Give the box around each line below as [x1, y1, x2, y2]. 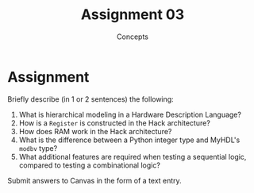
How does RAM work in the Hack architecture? [18, 126, 172, 136]
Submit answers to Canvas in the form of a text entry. [7, 176, 182, 185]
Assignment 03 [80, 6, 185, 24]
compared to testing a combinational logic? [18, 160, 160, 170]
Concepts [117, 32, 148, 41]
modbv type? [18, 143, 58, 152]
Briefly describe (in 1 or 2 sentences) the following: [7, 94, 174, 104]
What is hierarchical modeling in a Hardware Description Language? [18, 110, 241, 119]
